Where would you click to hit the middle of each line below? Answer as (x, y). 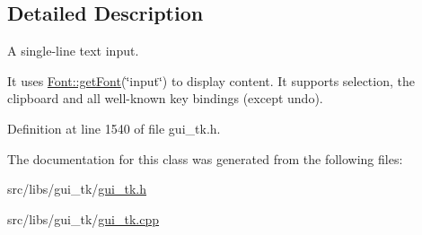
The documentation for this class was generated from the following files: (205, 158)
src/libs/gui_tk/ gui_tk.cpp (84, 218)
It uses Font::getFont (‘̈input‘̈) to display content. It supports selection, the (211, 80)
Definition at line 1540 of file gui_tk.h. (114, 128)
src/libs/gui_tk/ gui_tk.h (77, 189)
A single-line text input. (73, 51)
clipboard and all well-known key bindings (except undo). (165, 98)
